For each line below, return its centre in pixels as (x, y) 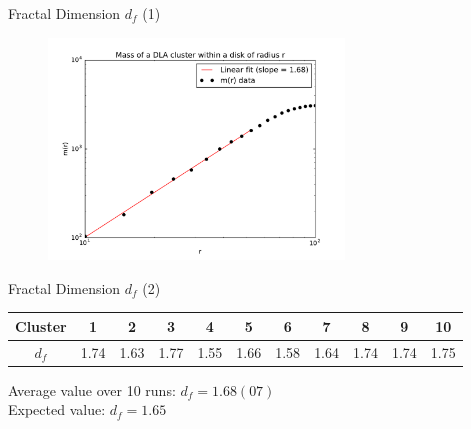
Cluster (41, 325)
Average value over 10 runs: (92, 389)
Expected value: (57, 409)
